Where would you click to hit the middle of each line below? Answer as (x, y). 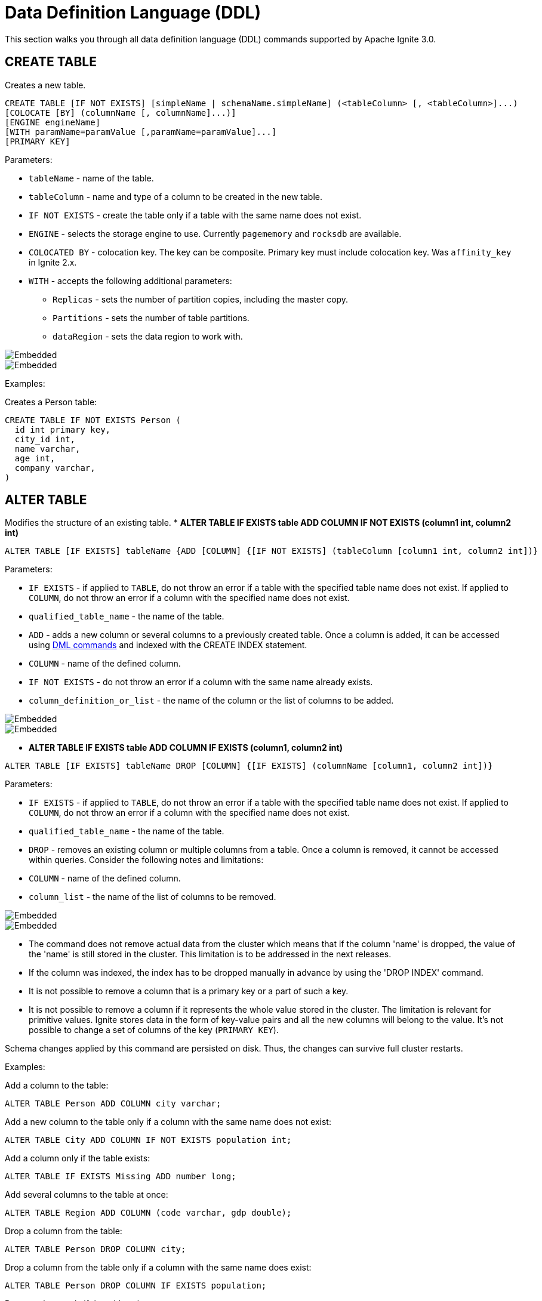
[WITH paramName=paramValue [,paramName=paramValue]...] (141, 132)
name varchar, (47, 448)
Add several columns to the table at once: (87, 1195)
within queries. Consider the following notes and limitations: (146, 860)
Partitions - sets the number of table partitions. (151, 317)
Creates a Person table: (51, 402)
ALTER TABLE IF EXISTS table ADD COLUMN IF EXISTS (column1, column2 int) (186, 748)
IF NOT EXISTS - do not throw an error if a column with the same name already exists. (201, 682)
